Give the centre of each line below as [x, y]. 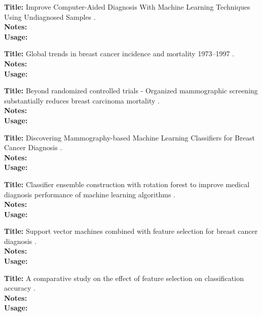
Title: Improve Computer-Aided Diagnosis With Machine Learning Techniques [127, 7]
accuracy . [20, 288]
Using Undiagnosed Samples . [50, 16]
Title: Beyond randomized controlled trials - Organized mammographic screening [131, 91]
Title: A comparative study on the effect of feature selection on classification [124, 278]
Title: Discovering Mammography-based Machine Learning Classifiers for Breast [129, 137]
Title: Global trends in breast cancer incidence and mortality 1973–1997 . [119, 54]
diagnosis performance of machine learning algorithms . [90, 194]
